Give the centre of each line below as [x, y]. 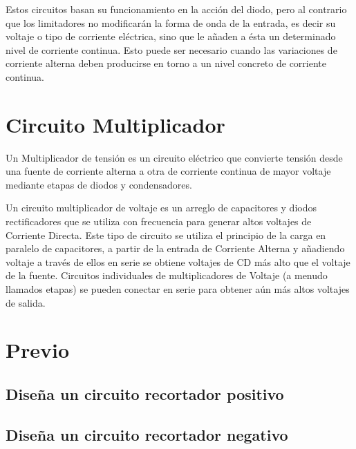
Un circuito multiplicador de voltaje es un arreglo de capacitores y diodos [161, 208]
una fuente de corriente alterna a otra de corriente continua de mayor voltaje [168, 171]
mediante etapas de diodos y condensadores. [99, 184]
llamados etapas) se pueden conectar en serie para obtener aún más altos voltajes [178, 289]
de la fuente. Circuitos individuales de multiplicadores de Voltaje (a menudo [167, 275]
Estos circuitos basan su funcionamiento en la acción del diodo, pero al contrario [176, 9]
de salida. [26, 302]
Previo [38, 350]
